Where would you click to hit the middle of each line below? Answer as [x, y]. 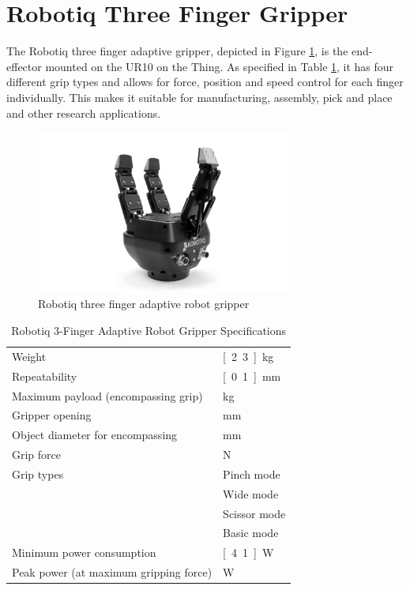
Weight [29, 356]
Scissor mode [254, 513]
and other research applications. [84, 113]
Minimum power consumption [84, 552]
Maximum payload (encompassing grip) [107, 395]
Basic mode [251, 533]
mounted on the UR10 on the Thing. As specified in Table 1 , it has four [220, 66]
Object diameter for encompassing [95, 435]
